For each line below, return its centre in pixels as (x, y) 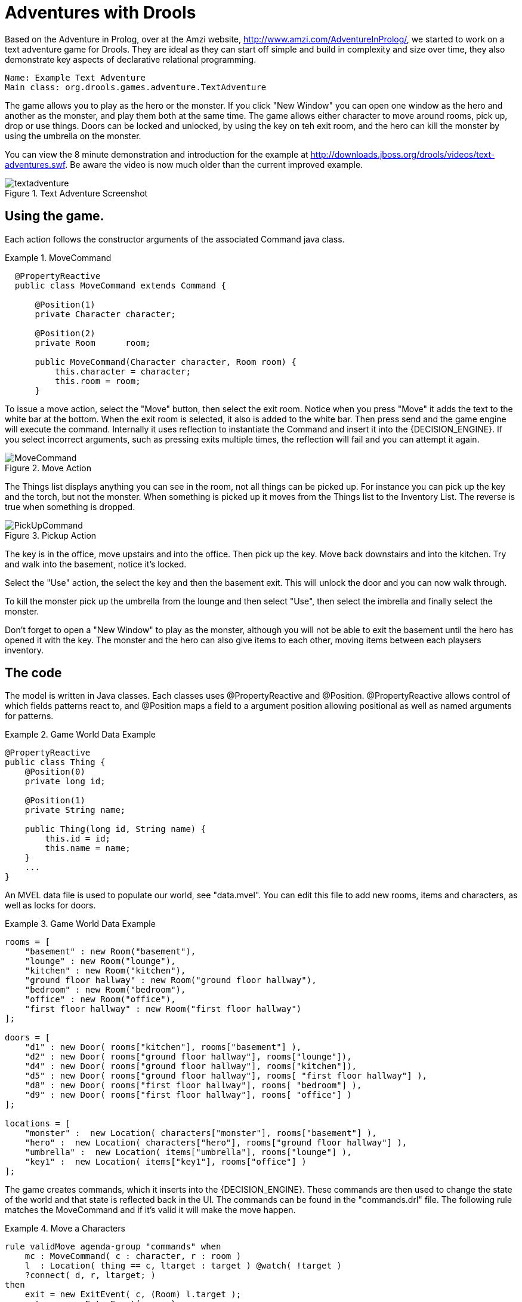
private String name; (75, 810)
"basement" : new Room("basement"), (110, 952)
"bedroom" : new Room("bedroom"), (105, 990)
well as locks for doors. (50, 905)
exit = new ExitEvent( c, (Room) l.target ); (133, 1295)
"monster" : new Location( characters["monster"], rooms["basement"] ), (201, 1133)
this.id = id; (78, 839)
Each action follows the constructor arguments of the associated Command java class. (175, 239)
